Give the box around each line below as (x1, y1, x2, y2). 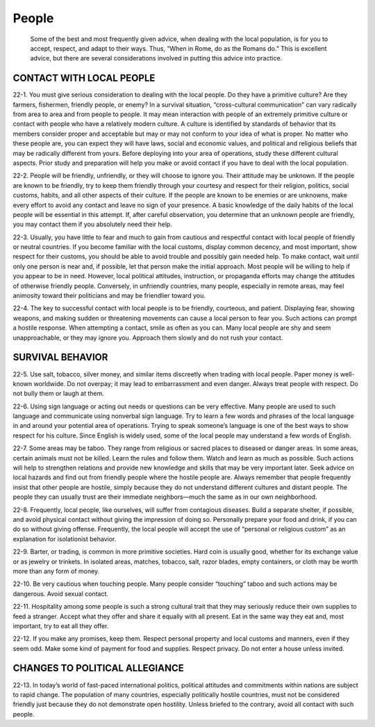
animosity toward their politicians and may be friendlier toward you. (12, 291, 206, 300)
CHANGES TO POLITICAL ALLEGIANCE (12, 662, 184, 674)
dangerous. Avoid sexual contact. (12, 589, 109, 598)
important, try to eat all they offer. (12, 621, 109, 630)
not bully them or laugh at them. (12, 390, 104, 398)
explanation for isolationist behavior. (12, 534, 117, 543)
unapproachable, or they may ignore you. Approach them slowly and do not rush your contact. (12, 333, 283, 342)
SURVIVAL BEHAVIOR (12, 351, 108, 363)
